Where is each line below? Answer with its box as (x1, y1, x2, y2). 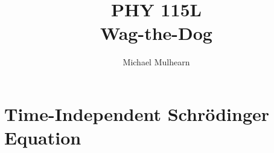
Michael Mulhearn (123, 56, 190, 68)
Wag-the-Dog (100, 21, 212, 45)
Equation (4, 125, 81, 150)
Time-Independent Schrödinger (4, 101, 270, 126)
